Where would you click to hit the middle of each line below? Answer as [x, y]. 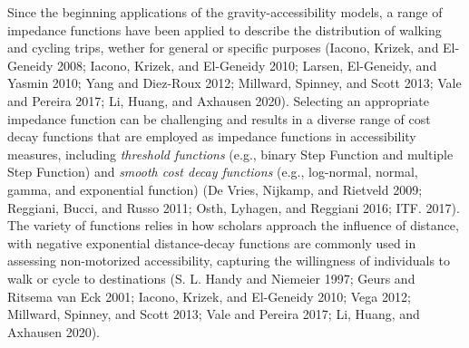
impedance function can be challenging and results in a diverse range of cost [219, 118]
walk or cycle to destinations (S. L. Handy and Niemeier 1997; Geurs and [211, 278]
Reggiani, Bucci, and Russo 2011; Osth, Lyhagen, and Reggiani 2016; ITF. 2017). [234, 207]
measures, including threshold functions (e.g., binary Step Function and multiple [230, 154]
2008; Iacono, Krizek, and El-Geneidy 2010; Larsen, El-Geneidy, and [247, 65]
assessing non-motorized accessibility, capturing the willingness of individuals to [229, 261]
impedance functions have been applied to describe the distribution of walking [225, 29]
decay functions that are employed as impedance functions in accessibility [212, 136]
